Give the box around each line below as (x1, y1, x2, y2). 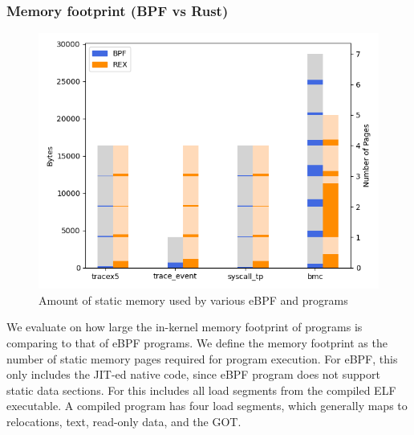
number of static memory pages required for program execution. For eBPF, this (6, 350, 398, 367)
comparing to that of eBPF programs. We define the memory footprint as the (6, 334, 388, 351)
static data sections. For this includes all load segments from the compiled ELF (6, 381, 396, 398)
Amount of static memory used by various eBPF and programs (39, 291, 348, 308)
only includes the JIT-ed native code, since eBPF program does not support (6, 366, 380, 383)
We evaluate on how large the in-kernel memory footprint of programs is (6, 318, 363, 335)
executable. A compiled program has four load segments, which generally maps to (6, 397, 408, 414)
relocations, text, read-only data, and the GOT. (6, 412, 241, 429)
